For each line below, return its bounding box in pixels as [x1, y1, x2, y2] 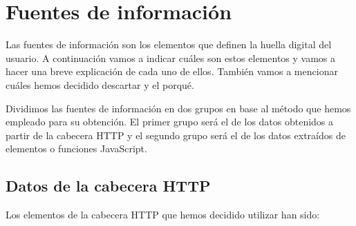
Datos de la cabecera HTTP [6, 175, 211, 196]
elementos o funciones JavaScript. [6, 141, 147, 156]
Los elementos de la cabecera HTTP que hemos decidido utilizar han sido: [6, 207, 320, 222]
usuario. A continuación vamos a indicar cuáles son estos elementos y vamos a [6, 50, 336, 65]
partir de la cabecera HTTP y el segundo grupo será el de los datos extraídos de [6, 127, 346, 142]
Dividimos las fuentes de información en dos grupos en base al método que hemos [6, 101, 351, 115]
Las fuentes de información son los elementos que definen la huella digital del [6, 37, 332, 52]
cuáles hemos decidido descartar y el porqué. [6, 77, 194, 92]
